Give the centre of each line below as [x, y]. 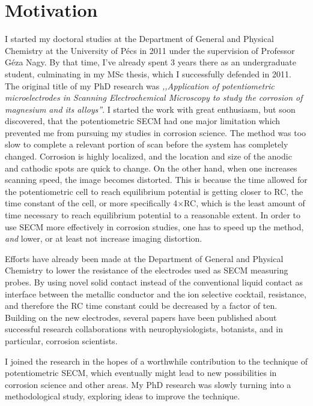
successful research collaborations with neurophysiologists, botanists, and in [144, 329]
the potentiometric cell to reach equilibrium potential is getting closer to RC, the [154, 191]
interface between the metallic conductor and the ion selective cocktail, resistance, [156, 294]
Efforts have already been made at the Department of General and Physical [144, 258]
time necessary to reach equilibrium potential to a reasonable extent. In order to [153, 215]
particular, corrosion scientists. [61, 340]
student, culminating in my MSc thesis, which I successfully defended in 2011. [148, 73]
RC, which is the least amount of [245, 203]
